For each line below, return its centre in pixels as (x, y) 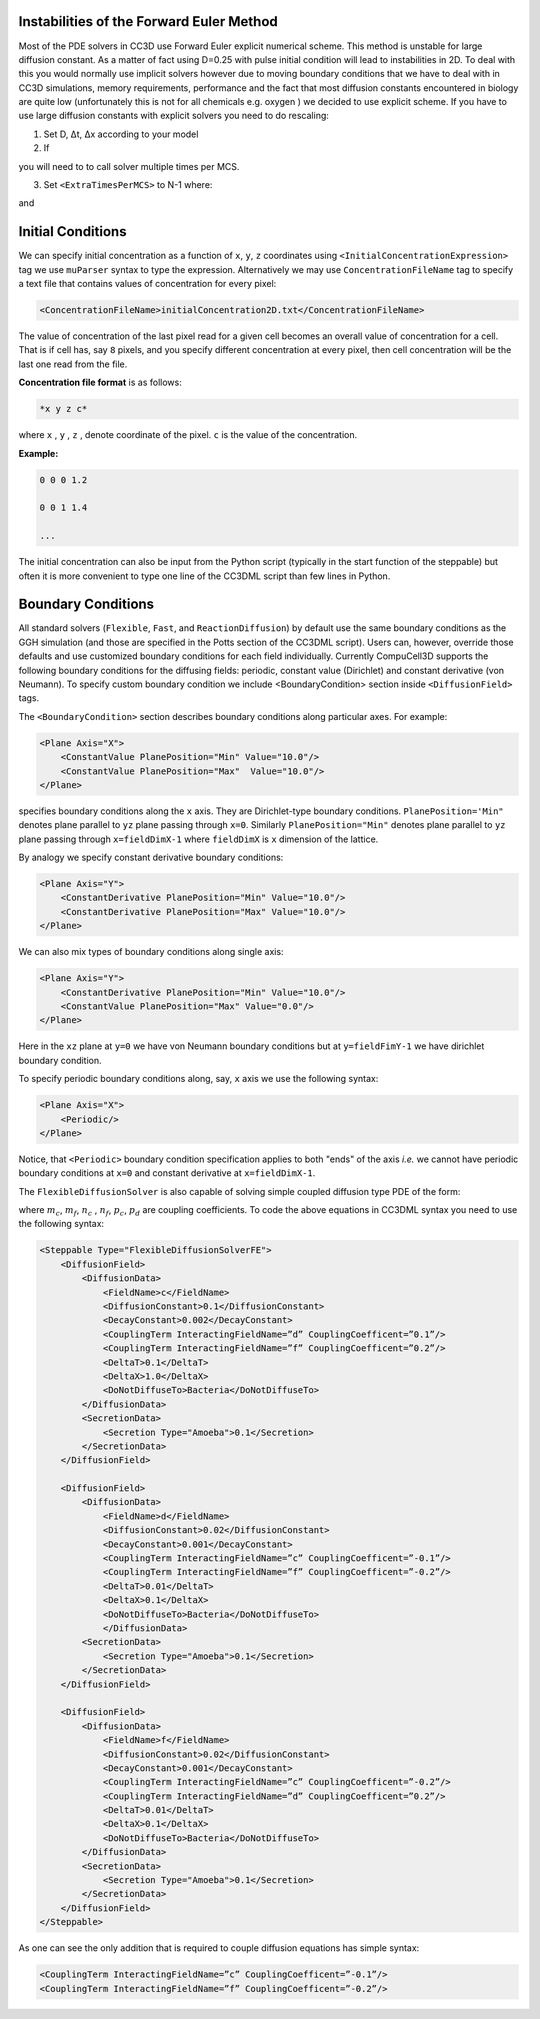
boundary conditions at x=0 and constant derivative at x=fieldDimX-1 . (167, 1173)
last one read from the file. (73, 364)
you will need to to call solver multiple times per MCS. (129, 166)
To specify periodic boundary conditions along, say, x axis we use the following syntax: (198, 1079)
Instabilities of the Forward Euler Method (148, 21)
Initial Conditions (72, 231)
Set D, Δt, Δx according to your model (121, 134)
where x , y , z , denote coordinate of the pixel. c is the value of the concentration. (188, 435)
